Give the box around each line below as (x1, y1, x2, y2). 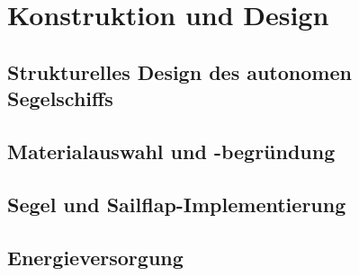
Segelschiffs (7, 85, 113, 112)
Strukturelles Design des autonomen (7, 58, 352, 85)
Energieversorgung (7, 243, 184, 271)
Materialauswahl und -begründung (7, 137, 336, 165)
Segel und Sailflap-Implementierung (7, 190, 346, 218)
